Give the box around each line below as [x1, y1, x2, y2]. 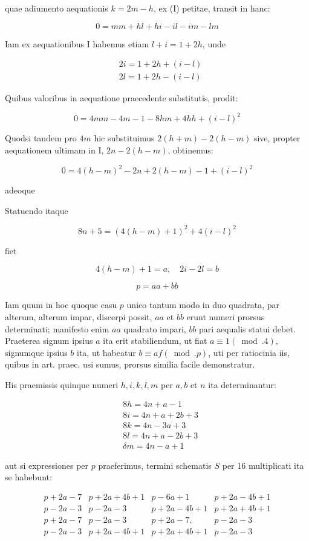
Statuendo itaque [5, 204, 68, 217]
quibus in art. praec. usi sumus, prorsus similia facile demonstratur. [5, 358, 255, 371]
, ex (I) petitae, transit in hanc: [153, 2, 270, 14]
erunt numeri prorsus [186, 310, 265, 323]
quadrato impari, [123, 322, 186, 335]
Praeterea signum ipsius [5, 334, 93, 347]
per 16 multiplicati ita [222, 459, 304, 471]
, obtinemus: [168, 143, 213, 156]
